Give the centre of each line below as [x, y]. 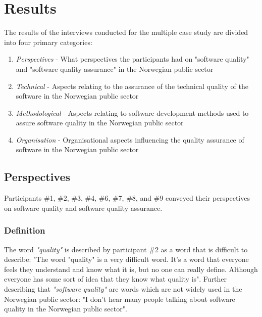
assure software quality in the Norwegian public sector [100, 123]
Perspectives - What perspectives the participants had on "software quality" [133, 59]
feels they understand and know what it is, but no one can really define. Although [131, 269]
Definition [25, 230]
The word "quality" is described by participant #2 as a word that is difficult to [126, 249]
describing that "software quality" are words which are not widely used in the [123, 289]
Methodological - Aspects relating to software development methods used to [132, 112]
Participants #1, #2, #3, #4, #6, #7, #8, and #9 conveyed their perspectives [127, 198]
